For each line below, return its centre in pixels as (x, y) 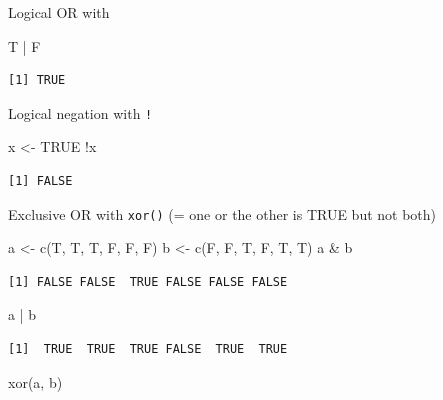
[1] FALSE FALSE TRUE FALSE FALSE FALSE (148, 281)
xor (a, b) (35, 381)
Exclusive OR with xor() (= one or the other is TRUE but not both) (222, 213)
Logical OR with (59, 12)
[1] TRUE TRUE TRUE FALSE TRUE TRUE (148, 349)
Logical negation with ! (80, 112)
